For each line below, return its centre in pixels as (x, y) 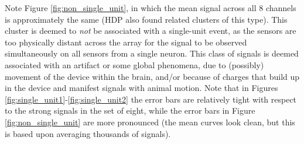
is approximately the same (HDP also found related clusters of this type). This (146, 19)
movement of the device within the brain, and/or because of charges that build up (152, 76)
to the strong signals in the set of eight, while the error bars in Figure (130, 110)
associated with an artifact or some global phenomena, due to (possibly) (134, 64)
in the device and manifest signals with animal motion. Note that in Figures (141, 88)
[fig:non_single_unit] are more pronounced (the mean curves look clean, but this (150, 122)
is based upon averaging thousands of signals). (88, 133)
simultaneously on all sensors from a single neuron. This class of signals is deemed (152, 53)
